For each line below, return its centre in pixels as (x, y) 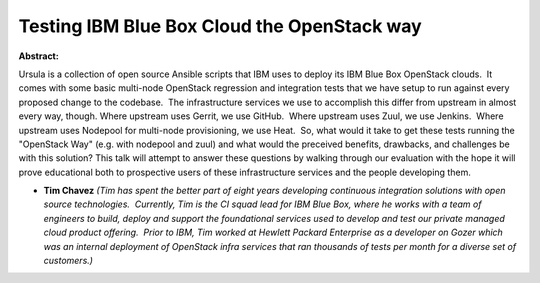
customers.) (68, 261)
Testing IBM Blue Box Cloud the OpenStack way (220, 26)
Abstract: (38, 56)
